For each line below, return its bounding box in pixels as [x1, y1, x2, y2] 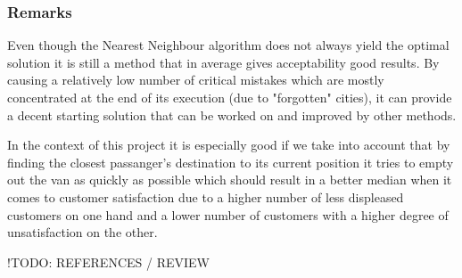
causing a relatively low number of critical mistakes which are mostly [7, 70, 384, 89]
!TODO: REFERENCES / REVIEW [7, 252, 210, 271]
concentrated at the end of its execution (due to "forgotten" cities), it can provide [7, 88, 452, 106]
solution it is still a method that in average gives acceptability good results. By [7, 53, 440, 71]
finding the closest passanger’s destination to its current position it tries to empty [7, 152, 454, 171]
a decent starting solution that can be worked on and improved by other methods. [7, 105, 457, 124]
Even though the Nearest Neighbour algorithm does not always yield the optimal [7, 36, 450, 54]
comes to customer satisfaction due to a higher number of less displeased [7, 187, 404, 206]
